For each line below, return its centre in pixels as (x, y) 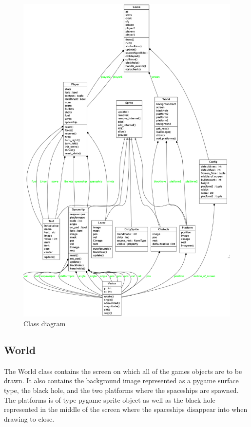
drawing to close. (29, 418)
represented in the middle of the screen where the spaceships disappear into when (126, 409)
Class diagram (45, 323)
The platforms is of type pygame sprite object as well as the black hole (110, 399)
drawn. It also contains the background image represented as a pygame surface (121, 381)
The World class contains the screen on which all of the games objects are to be (123, 371)
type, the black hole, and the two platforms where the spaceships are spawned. (121, 390)
